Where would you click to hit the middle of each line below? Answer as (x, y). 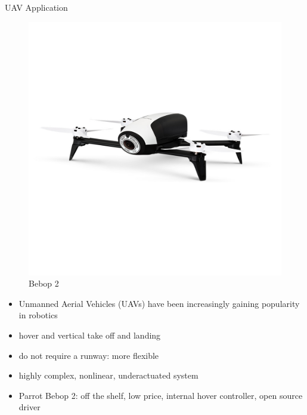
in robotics (38, 315)
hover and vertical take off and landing (90, 335)
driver (30, 407)
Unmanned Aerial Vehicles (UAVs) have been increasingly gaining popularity (159, 303)
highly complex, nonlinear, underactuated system (108, 375)
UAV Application (36, 7)
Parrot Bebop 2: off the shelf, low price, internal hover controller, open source (161, 395)
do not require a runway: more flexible (89, 355)
